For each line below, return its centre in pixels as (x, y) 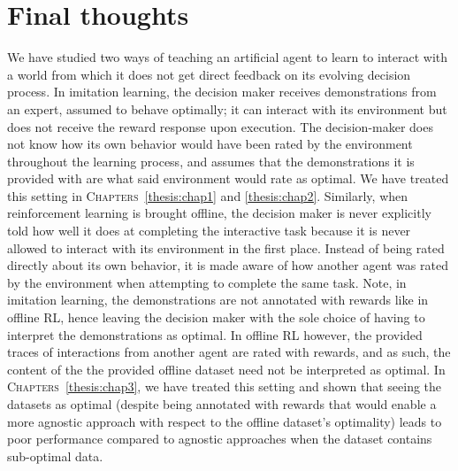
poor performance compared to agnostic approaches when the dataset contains (220, 439)
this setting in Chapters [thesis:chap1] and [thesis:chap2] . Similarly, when (208, 195)
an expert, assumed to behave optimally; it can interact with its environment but (227, 108)
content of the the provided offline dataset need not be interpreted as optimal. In (226, 369)
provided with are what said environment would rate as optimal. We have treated (228, 178)
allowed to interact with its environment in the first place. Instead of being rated (226, 247)
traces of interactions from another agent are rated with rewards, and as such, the (229, 352)
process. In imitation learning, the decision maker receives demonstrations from (222, 92)
